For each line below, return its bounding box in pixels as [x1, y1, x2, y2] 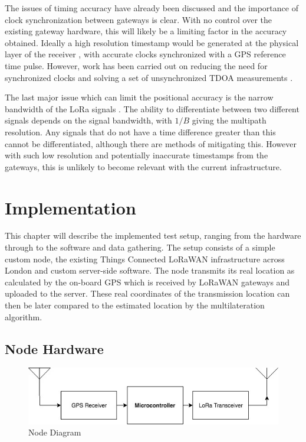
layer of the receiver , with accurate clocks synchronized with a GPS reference [5, 48, 286, 60]
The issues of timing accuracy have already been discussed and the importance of [5, 2, 298, 14]
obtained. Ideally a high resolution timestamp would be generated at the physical [5, 36, 299, 48]
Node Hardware [5, 339, 104, 357]
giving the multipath [192, 114, 266, 126]
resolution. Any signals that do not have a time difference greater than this [5, 125, 276, 138]
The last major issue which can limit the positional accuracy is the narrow [5, 91, 274, 103]
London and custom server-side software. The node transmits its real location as [5, 264, 295, 277]
